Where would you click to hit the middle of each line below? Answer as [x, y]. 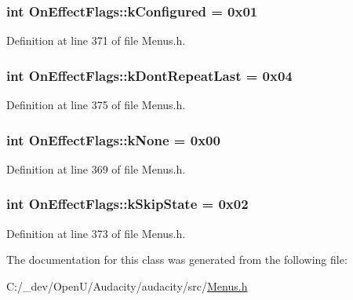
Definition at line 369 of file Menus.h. [96, 168]
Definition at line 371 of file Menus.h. [96, 40]
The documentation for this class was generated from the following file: [177, 260]
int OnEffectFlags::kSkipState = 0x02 [127, 204]
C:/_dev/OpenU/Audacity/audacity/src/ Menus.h [127, 285]
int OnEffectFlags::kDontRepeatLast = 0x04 [149, 75]
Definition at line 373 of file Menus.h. [96, 233]
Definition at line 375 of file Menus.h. [96, 105]
